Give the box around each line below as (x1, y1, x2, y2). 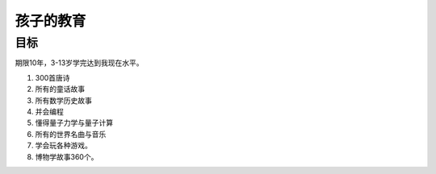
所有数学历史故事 (35, 95, 92, 105)
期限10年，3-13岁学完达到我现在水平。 (15, 58, 144, 68)
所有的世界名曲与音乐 (35, 129, 107, 139)
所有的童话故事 (35, 85, 85, 94)
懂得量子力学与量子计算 (35, 118, 113, 128)
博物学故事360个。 (35, 151, 99, 161)
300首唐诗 (35, 72, 70, 82)
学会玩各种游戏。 (35, 141, 92, 151)
